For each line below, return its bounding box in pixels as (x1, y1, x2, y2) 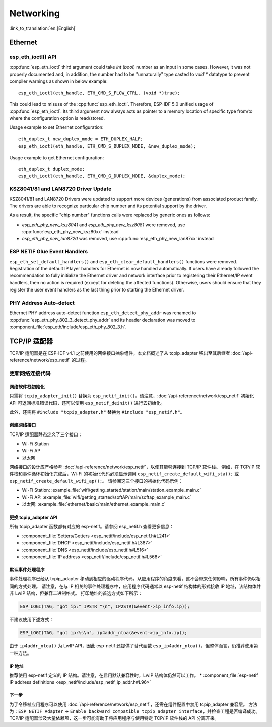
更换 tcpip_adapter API (9, 514, 58, 521)
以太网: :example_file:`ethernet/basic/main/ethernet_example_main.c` (22, 501, 166, 507)
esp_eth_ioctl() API (9, 53, 57, 60)
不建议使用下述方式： (9, 617, 54, 623)
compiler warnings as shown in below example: (9, 78, 108, 84)
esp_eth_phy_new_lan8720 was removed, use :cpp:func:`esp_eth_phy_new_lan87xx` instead (22, 236, 214, 242)
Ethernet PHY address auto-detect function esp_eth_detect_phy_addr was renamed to (9, 310, 196, 316)
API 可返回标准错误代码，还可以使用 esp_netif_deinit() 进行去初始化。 (9, 400, 165, 406)
